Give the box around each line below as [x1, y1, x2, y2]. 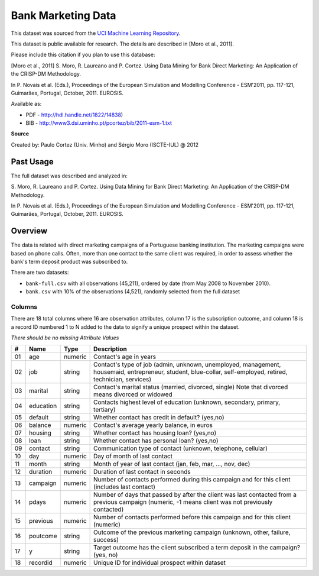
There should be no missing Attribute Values [11, 334, 119, 341]
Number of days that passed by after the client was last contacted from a [93, 491, 297, 499]
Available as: [11, 101, 42, 108]
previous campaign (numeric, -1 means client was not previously [93, 498, 273, 506]
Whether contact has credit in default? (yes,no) [93, 413, 224, 422]
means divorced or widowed [93, 390, 172, 399]
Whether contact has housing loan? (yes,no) [93, 429, 217, 437]
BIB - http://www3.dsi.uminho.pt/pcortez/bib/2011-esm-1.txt [25, 119, 172, 127]
